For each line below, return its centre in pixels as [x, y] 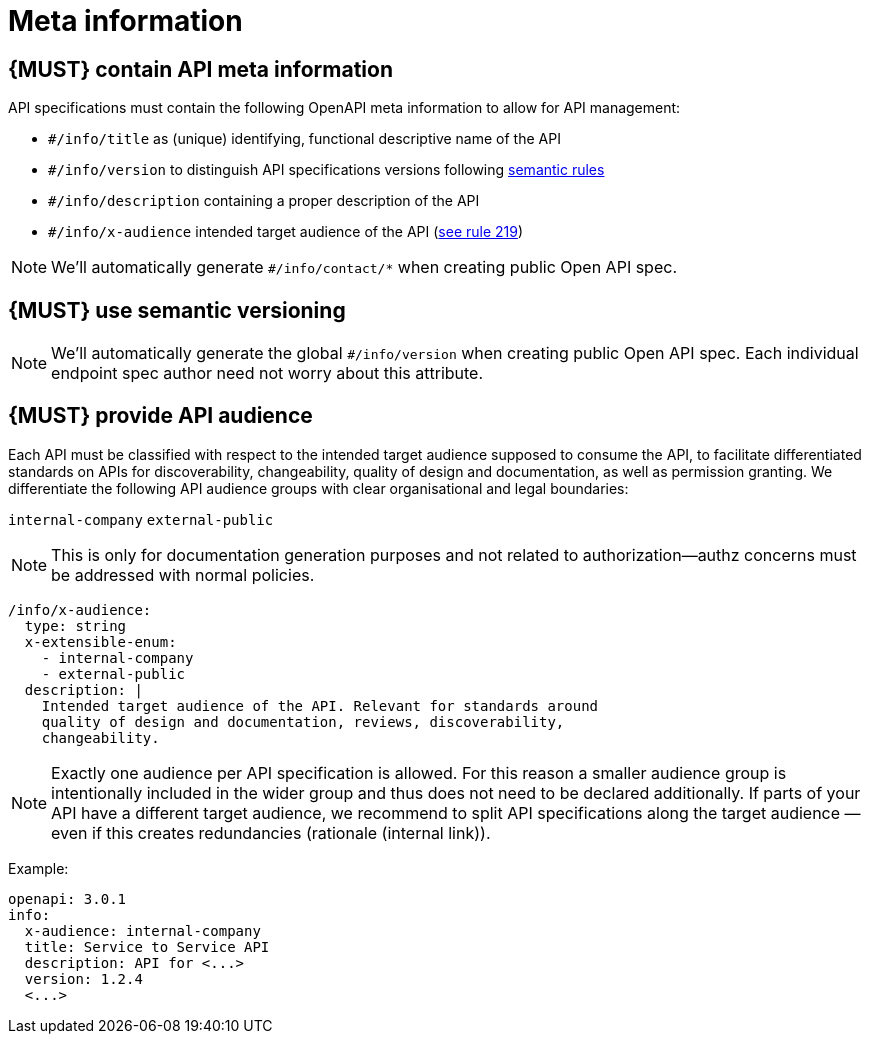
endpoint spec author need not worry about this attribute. [267, 373]
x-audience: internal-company [142, 930]
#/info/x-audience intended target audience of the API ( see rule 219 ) [286, 232]
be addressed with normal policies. [183, 574]
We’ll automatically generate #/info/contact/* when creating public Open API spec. [364, 267]
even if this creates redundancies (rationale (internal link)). [271, 832]
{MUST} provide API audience [160, 416]
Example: [38, 868]
